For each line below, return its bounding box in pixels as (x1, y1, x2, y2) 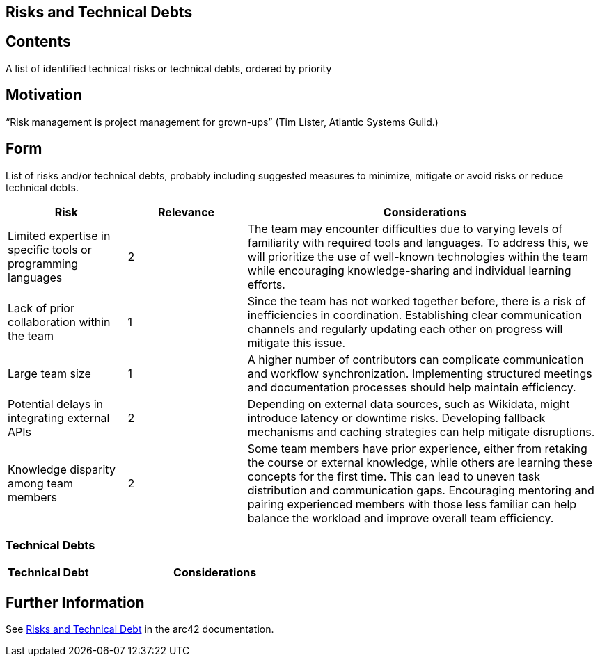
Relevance (158, 204, 215, 219)
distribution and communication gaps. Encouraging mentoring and (247, 483, 594, 497)
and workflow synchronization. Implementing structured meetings (247, 366, 592, 380)
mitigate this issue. (247, 335, 346, 350)
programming (8, 256, 79, 271)
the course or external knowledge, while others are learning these (247, 455, 593, 469)
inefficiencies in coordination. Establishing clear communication (247, 307, 582, 322)
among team (8, 476, 73, 490)
